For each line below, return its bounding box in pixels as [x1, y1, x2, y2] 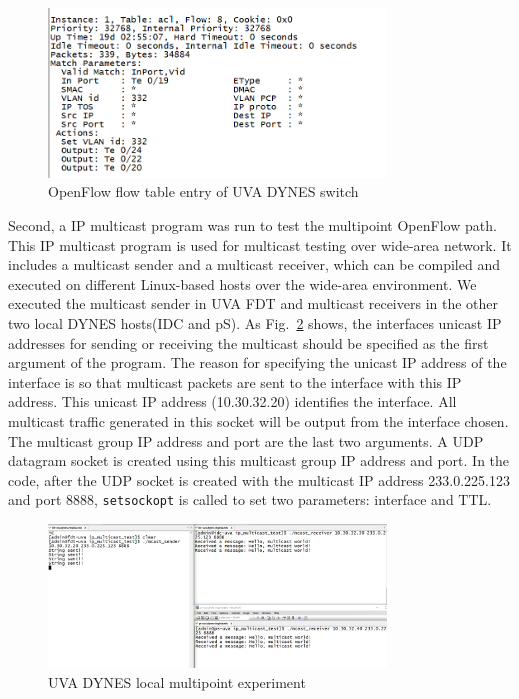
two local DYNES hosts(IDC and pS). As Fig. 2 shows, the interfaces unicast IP [8, 312, 502, 333]
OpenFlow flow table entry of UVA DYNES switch [48, 181, 359, 202]
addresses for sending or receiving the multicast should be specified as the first [8, 332, 489, 353]
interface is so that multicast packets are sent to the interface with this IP [8, 371, 462, 392]
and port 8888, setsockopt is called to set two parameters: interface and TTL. [8, 489, 492, 510]
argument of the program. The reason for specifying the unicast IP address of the [8, 352, 507, 373]
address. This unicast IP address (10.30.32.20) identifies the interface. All [8, 391, 457, 412]
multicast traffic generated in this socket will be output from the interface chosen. [8, 410, 509, 431]
